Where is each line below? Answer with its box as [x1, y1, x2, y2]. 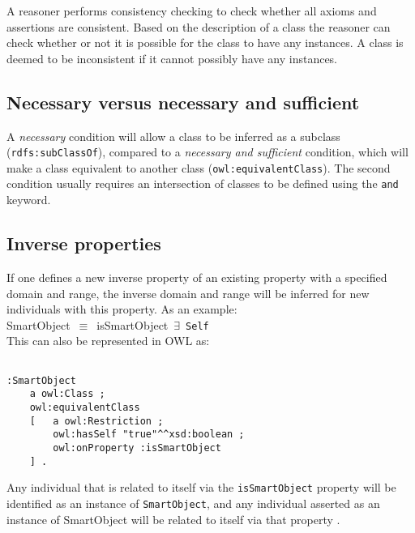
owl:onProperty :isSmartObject [53, 441, 221, 454]
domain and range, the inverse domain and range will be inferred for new [6, 284, 370, 301]
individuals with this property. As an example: [6, 301, 237, 318]
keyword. [6, 191, 51, 208]
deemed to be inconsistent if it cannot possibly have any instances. [6, 49, 338, 66]
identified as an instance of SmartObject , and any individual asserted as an [6, 494, 380, 511]
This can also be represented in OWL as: [6, 332, 210, 349]
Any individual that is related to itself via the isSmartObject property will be [6, 479, 396, 496]
